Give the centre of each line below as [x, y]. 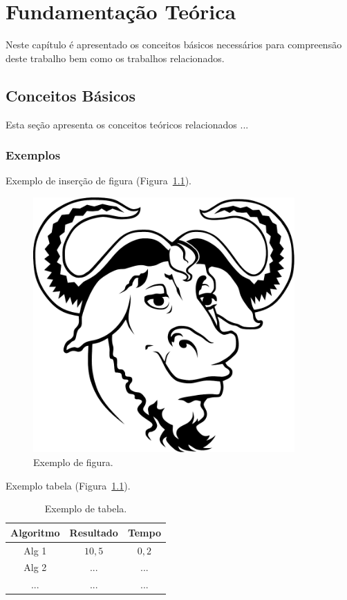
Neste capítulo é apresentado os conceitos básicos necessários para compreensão [174, 45]
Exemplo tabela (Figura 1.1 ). [68, 485]
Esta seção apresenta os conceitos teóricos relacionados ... [127, 124]
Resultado [94, 532]
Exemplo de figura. [73, 462]
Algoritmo [35, 532]
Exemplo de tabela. [86, 509]
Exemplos [33, 155]
